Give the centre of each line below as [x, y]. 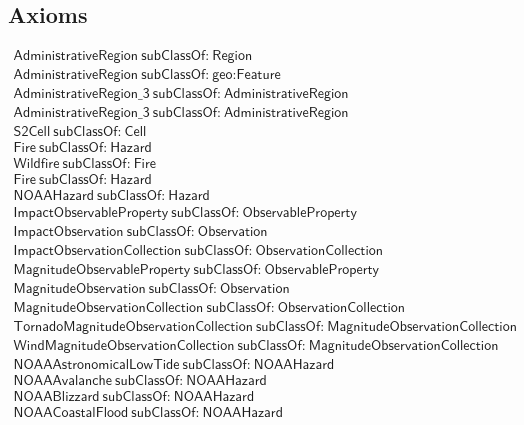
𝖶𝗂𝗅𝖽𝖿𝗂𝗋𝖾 [36, 164]
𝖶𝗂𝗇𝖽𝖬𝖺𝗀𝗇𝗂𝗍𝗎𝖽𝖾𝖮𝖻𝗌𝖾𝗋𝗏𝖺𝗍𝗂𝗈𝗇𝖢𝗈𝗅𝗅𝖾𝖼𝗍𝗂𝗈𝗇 [124, 345]
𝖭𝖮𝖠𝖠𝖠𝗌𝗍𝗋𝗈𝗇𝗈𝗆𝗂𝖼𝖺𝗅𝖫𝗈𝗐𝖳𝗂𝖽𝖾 [96, 364]
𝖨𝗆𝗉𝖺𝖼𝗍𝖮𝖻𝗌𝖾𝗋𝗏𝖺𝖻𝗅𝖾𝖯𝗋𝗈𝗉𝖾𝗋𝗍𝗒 [91, 212]
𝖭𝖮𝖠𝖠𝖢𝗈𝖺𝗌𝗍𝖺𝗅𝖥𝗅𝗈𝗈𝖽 [71, 412]
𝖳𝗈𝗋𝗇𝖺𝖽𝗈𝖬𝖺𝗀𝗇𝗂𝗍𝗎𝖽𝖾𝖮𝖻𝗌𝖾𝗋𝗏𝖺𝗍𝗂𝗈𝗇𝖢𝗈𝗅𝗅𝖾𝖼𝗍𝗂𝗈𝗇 [133, 326]
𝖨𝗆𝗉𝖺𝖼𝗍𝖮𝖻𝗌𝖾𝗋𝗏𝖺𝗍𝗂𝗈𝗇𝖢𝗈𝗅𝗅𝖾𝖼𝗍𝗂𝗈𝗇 [97, 250]
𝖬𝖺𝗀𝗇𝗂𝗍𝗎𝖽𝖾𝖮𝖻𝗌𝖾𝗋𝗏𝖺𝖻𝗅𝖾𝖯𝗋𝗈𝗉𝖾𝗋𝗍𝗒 [102, 269]
